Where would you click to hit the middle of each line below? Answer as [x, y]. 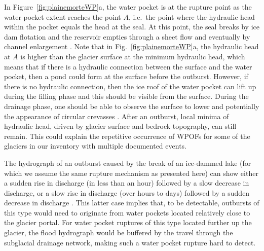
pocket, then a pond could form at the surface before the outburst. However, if [126, 76]
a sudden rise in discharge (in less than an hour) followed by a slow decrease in [127, 183]
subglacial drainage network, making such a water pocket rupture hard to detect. [130, 242]
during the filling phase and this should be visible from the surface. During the [126, 96]
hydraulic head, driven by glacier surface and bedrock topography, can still [120, 126]
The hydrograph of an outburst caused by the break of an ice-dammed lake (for [128, 163]
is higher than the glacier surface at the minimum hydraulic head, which [133, 56]
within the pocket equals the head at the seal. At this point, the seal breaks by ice [132, 27]
